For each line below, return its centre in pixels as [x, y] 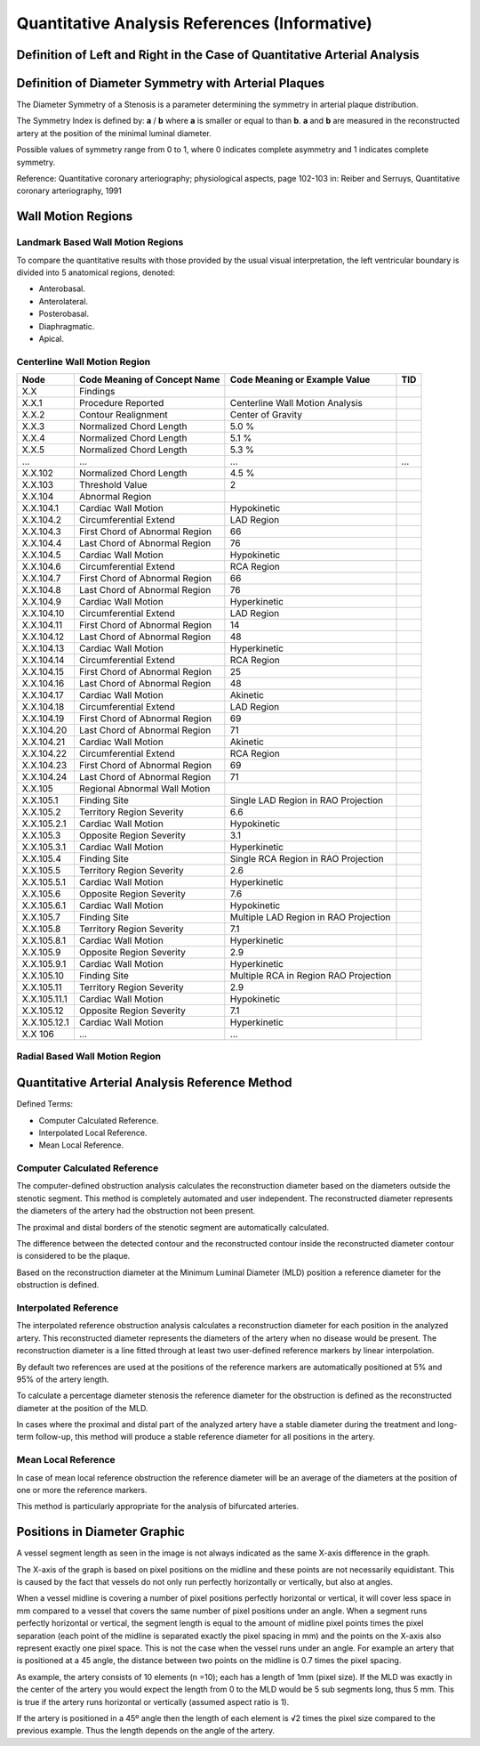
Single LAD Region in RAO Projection [307, 800]
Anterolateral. [64, 301]
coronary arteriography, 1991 [69, 191]
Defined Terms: [45, 1104]
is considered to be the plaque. [73, 1256]
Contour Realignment [123, 415]
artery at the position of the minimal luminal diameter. [114, 133]
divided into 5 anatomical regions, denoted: [96, 272]
